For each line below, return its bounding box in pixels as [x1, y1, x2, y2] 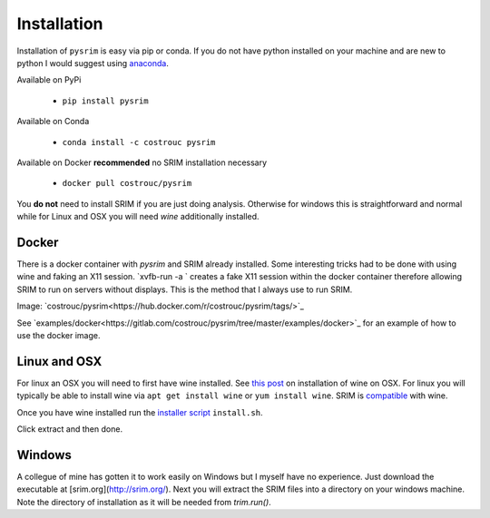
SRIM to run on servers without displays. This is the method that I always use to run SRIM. [16, 284, 353, 295]
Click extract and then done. [16, 424, 122, 435]
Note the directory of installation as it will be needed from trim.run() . [16, 496, 271, 507]
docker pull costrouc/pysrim [62, 178, 192, 189]
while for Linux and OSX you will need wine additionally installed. [16, 211, 260, 222]
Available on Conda [16, 116, 90, 127]
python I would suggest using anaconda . [16, 57, 170, 68]
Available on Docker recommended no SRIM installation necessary [16, 157, 268, 168]
